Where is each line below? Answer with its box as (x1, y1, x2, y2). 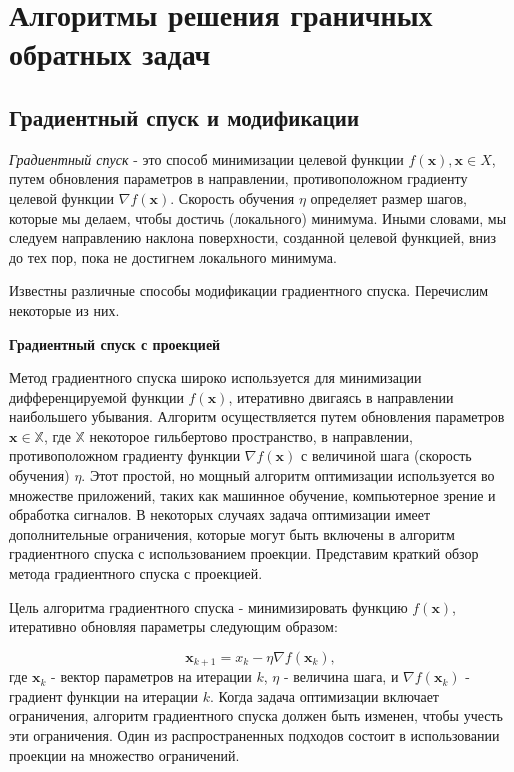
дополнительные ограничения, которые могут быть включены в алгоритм (9, 523, 455, 544)
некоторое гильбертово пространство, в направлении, (89, 425, 413, 446)
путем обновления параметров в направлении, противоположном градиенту (9, 168, 468, 189)
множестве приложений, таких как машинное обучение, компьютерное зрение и (9, 484, 496, 505)
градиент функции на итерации (9, 685, 199, 706)
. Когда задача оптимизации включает (210, 685, 439, 706)
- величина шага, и (283, 666, 399, 687)
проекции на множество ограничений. (9, 744, 240, 765)
